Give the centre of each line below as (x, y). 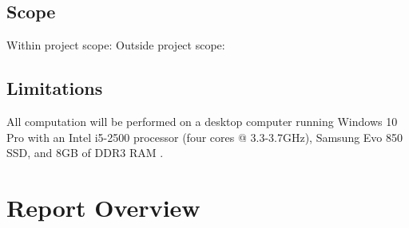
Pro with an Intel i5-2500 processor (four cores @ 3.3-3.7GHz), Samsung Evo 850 (205, 137)
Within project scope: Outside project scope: (116, 45)
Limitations (55, 88)
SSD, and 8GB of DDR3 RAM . (85, 153)
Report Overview (103, 207)
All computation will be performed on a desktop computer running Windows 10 (202, 121)
